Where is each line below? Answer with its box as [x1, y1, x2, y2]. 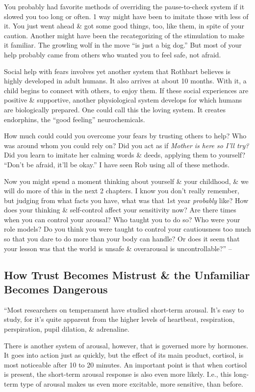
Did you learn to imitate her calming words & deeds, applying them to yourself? [4, 150, 246, 160]
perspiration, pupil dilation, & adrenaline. [4, 324, 129, 334]
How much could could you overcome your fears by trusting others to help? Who [4, 131, 247, 141]
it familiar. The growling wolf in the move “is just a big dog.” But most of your [4, 40, 242, 50]
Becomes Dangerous [4, 282, 108, 297]
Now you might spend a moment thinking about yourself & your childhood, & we [4, 176, 249, 186]
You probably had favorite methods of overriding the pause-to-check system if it [4, 1, 245, 11]
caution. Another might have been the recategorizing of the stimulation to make [4, 30, 245, 40]
